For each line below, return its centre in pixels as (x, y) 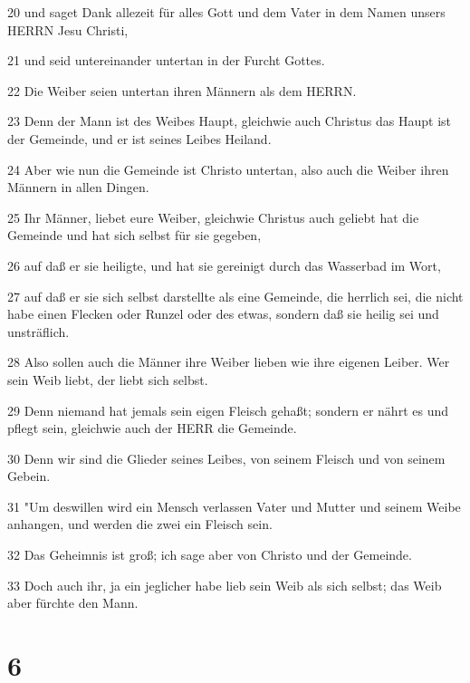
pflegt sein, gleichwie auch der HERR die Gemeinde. (152, 428)
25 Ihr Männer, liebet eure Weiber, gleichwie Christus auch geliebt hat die (213, 217)
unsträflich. (38, 331)
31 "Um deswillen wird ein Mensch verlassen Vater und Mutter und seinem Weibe (234, 506)
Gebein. (29, 476)
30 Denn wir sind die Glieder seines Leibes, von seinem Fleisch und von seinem (226, 458)
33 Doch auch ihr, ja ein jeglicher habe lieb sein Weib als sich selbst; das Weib (225, 585)
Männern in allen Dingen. (78, 187)
